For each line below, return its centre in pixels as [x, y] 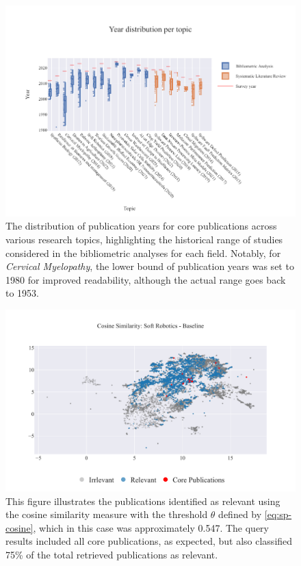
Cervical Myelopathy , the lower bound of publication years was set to [150, 266]
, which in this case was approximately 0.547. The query [151, 527]
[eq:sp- [278, 514]
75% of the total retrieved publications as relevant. [112, 554]
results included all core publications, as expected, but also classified [149, 541]
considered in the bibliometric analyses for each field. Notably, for [143, 253]
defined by [240, 514]
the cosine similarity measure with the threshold [107, 514]
